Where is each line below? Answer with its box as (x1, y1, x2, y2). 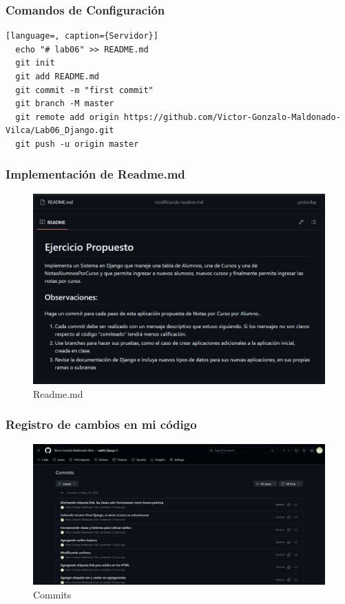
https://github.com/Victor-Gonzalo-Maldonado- (123, 112, 341, 122)
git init (15, 58, 55, 68)
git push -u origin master (15, 139, 139, 149)
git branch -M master (15, 99, 114, 109)
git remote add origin (15, 112, 119, 122)
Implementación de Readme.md (6, 165, 185, 183)
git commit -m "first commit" (15, 85, 154, 95)
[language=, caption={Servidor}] (6, 31, 158, 41)
